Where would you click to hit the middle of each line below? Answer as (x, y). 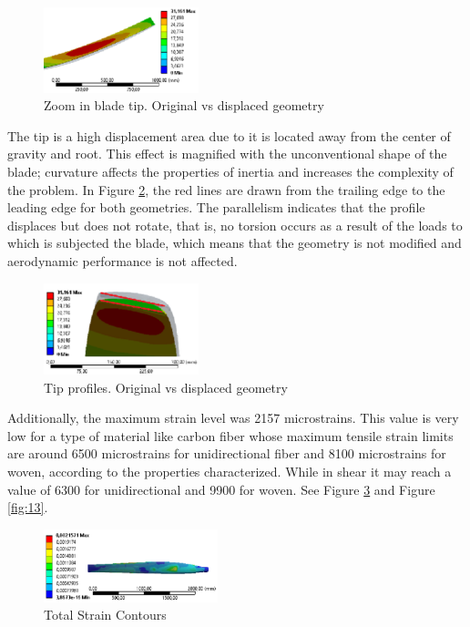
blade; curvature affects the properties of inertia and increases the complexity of (230, 172)
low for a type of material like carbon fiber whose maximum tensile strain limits (230, 435)
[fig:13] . (28, 507)
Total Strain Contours (105, 615)
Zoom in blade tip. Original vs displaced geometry (184, 105)
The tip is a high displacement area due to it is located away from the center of (229, 135)
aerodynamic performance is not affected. (123, 261)
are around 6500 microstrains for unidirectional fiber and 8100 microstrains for (227, 453)
